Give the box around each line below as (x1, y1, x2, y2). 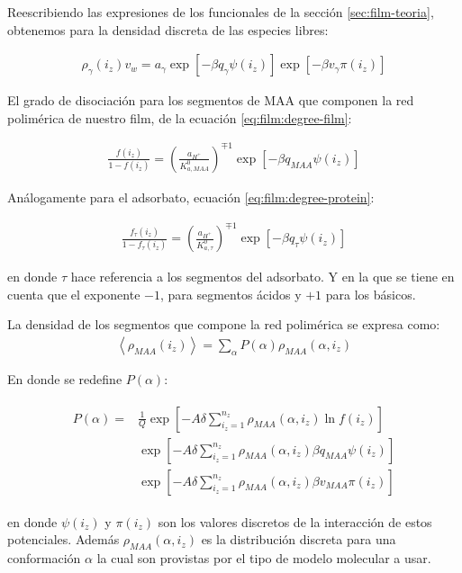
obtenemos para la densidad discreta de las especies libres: (7, 20, 329, 39)
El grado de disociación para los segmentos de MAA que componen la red (7, 91, 414, 110)
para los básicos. (325, 284, 416, 303)
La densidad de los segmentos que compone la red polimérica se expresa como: (7, 315, 440, 334)
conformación (7, 548, 81, 567)
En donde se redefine (7, 369, 122, 388)
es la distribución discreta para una (201, 530, 396, 549)
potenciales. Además (7, 530, 120, 549)
